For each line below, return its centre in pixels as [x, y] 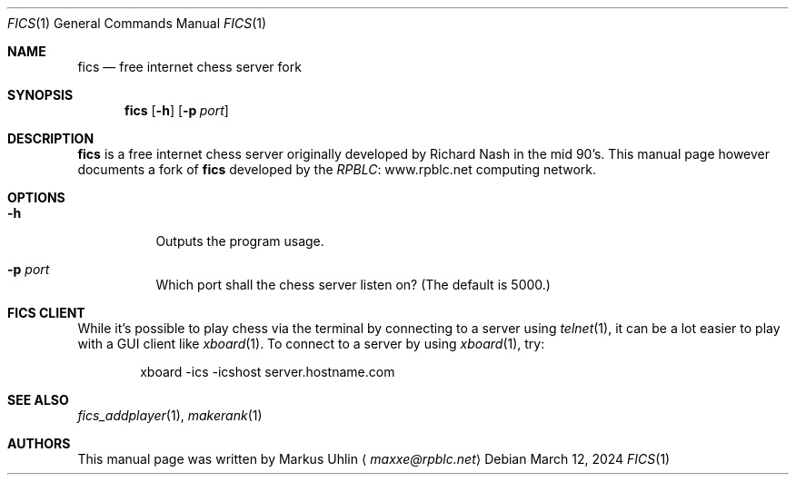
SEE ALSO [38, 400]
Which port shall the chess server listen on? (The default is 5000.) [353, 285]
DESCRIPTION [51, 138]
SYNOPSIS [40, 95]
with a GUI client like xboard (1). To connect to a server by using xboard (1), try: [311, 344]
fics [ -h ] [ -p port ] [177, 110]
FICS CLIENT [46, 313]
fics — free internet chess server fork [189, 67]
